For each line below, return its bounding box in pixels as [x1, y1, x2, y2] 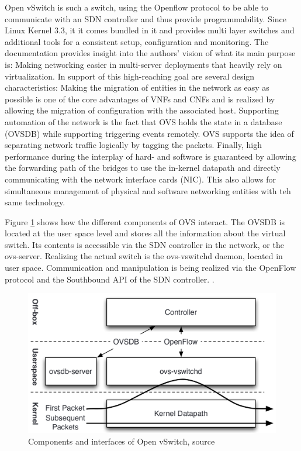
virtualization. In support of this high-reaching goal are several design [5, 70, 255, 82]
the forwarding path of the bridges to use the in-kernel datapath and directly [5, 161, 281, 174]
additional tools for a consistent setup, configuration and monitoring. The [5, 35, 269, 47]
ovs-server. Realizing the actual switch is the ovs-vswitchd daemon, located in [5, 250, 283, 262]
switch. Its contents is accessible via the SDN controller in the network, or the [5, 238, 284, 250]
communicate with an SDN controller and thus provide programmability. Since [5, 12, 286, 25]
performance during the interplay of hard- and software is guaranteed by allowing [5, 150, 296, 162]
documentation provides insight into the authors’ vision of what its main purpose [5, 47, 296, 59]
